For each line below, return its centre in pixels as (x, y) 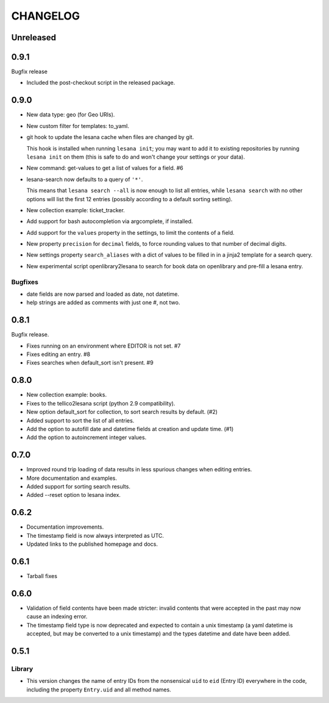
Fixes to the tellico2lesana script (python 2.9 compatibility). (101, 403)
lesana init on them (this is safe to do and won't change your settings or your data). (136, 157)
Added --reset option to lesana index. (74, 495)
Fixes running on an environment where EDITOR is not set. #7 (104, 346)
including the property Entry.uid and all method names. (99, 690)
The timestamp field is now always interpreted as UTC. (95, 535)
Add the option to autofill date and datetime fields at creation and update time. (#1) (130, 429)
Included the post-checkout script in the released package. (101, 83)
